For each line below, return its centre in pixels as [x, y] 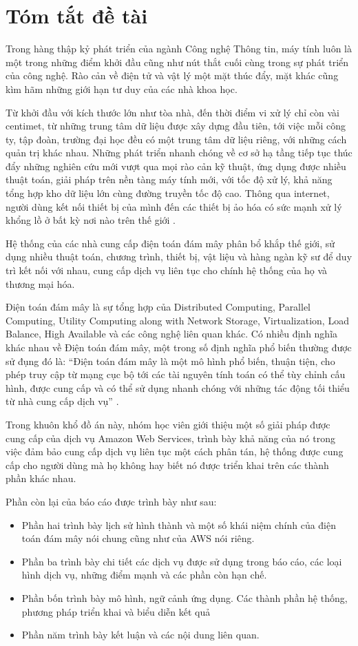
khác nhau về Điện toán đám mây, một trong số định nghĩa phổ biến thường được [179, 347]
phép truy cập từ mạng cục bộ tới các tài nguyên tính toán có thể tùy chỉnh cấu [176, 374]
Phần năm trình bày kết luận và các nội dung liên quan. [140, 635]
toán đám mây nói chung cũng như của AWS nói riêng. [138, 538]
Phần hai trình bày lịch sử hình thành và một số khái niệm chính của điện [179, 524]
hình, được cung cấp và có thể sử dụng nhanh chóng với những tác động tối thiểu [178, 387]
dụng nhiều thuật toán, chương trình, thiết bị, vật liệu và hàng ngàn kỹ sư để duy [179, 257]
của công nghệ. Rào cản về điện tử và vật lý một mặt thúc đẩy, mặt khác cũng [172, 75]
